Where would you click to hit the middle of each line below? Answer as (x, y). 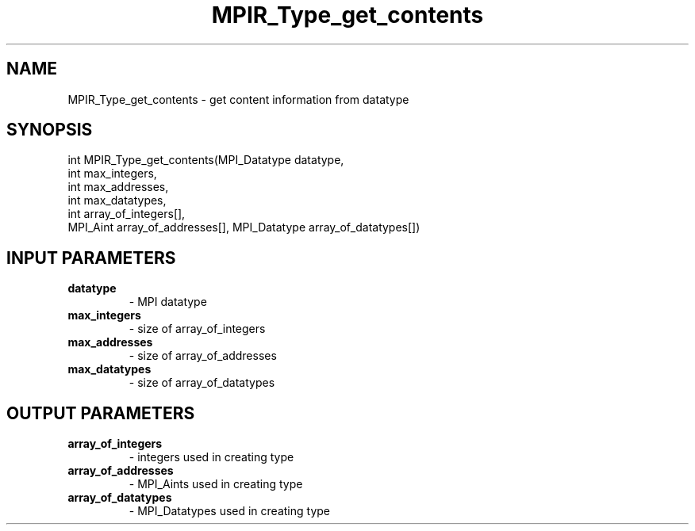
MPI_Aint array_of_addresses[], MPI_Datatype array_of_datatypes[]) (244, 227)
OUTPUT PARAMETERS (101, 413)
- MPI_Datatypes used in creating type (229, 511)
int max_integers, (112, 174)
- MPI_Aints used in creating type (216, 484)
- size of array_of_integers (197, 329)
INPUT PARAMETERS (91, 258)
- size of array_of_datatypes (202, 383)
